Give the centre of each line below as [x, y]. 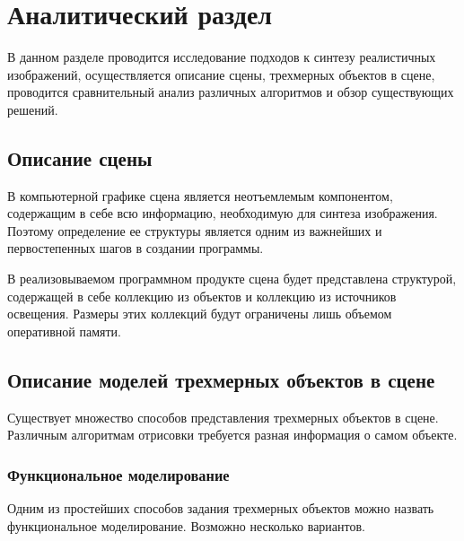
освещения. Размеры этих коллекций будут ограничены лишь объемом [200, 314]
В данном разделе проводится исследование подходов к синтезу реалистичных [222, 57]
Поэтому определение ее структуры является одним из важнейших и [195, 230]
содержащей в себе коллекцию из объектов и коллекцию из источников [202, 296]
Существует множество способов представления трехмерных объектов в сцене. [223, 417]
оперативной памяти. [64, 331]
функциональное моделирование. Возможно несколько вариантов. [186, 525]
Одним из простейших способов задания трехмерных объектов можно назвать [221, 508]
